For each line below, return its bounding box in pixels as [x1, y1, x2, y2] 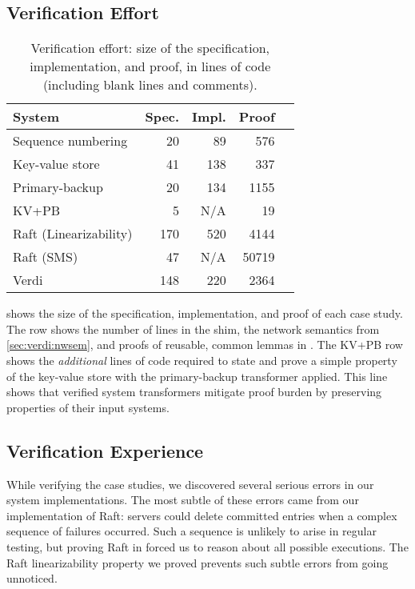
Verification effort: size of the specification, [30, 38, 270, 58]
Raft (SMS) [13, 247, 78, 266]
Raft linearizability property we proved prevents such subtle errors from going [6, 554, 389, 571]
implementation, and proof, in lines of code [30, 57, 271, 76]
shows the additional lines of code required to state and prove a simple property [6, 351, 397, 368]
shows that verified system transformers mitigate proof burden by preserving [6, 383, 382, 400]
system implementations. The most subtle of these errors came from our [6, 491, 359, 508]
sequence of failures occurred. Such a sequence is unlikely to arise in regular [6, 523, 377, 539]
